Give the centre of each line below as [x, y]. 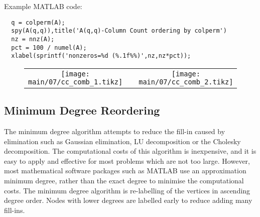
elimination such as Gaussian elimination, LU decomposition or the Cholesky [122, 141]
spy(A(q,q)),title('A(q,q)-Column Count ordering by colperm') [119, 31]
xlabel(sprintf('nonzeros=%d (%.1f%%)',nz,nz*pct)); [101, 56]
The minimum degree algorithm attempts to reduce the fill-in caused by [115, 131]
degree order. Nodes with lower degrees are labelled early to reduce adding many [128, 200]
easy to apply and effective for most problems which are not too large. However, [127, 160]
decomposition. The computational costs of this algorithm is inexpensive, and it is [130, 151]
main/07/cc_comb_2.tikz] [186, 82]
